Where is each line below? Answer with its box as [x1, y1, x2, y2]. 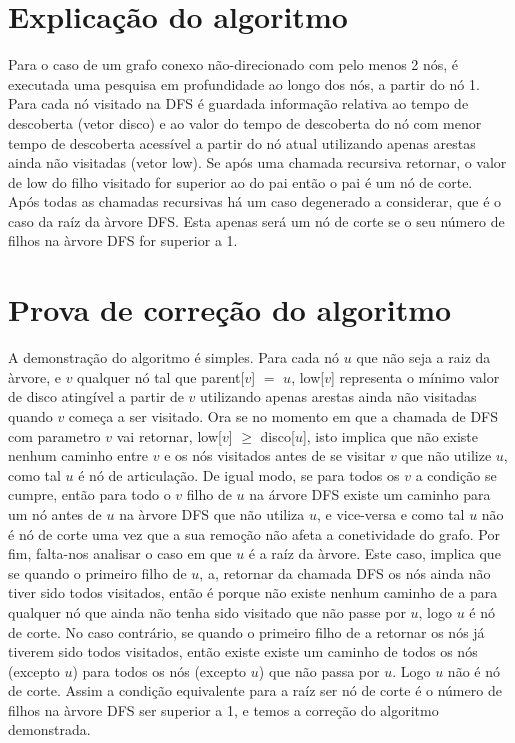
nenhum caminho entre [8, 445, 149, 466]
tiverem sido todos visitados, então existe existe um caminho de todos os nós [8, 641, 478, 662]
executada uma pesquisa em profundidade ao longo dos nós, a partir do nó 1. [8, 73, 480, 94]
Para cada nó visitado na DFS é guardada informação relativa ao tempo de [8, 93, 469, 114]
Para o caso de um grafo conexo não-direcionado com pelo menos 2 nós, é [8, 54, 459, 75]
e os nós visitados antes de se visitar [164, 445, 386, 466]
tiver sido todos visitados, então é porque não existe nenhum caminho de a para [8, 582, 498, 603]
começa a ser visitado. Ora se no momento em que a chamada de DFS [68, 405, 499, 426]
